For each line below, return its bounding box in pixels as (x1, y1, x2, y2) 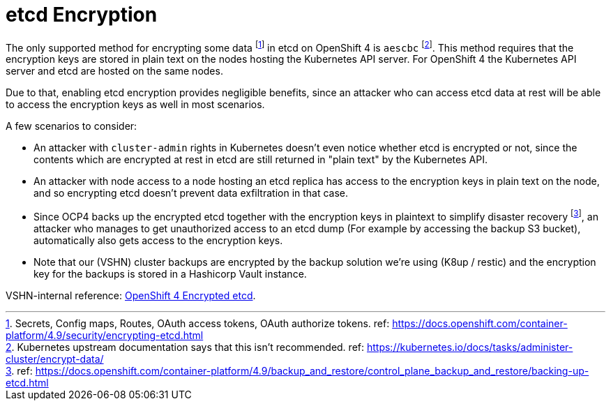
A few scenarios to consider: (6, 120, 137, 133)
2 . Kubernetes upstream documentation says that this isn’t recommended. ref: (6, 341, 365, 354)
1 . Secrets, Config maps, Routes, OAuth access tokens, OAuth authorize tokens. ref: (6, 317, 390, 330)
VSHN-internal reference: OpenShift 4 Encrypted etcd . (6, 290, 256, 302)
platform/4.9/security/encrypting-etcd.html (6, 329, 204, 342)
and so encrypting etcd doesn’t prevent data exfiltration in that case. (33, 187, 349, 200)
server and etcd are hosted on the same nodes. (6, 65, 223, 77)
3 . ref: (6, 365, 33, 377)
